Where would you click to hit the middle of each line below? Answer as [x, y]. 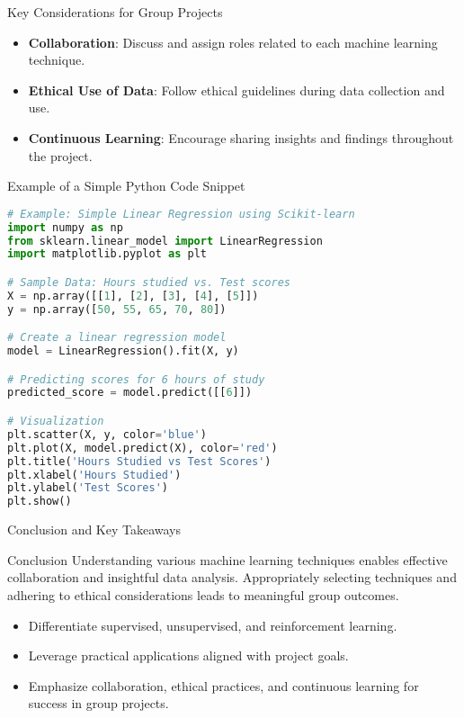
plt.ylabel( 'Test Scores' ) [88, 488]
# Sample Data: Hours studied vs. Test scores [149, 282]
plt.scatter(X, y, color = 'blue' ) [107, 434]
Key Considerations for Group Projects [115, 12]
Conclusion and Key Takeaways [94, 530]
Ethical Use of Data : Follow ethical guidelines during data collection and [236, 90]
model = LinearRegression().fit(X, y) [123, 351]
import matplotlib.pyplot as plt [107, 254]
